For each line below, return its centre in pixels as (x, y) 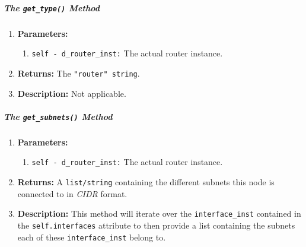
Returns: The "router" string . (79, 73)
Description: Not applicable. (72, 93)
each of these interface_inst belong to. (92, 237)
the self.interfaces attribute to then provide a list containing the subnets (156, 225)
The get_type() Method (52, 7)
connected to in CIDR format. (72, 193)
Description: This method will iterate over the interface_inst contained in (159, 213)
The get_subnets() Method (58, 116)
